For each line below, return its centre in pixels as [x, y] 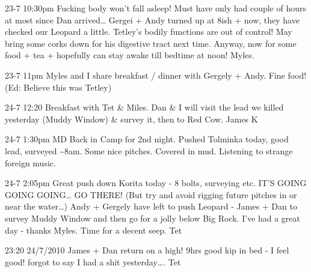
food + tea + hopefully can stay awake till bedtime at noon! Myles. [130, 55]
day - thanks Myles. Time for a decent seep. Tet [94, 230]
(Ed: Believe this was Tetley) [58, 87]
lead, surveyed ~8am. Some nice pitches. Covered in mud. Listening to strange [149, 150]
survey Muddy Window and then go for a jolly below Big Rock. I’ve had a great [152, 218]
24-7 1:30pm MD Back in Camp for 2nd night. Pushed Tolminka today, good [147, 139]
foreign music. [30, 162]
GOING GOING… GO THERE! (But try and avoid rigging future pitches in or [151, 194]
